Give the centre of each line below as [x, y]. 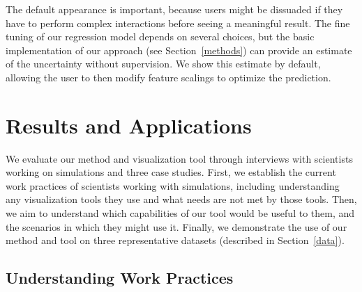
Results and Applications [129, 125]
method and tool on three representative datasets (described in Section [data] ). [175, 240]
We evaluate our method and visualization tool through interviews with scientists [179, 158]
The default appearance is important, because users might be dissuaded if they [174, 9]
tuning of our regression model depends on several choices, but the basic [160, 36]
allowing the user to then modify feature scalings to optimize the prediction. [168, 77]
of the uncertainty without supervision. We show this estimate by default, [163, 64]
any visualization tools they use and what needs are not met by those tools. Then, [181, 199]
